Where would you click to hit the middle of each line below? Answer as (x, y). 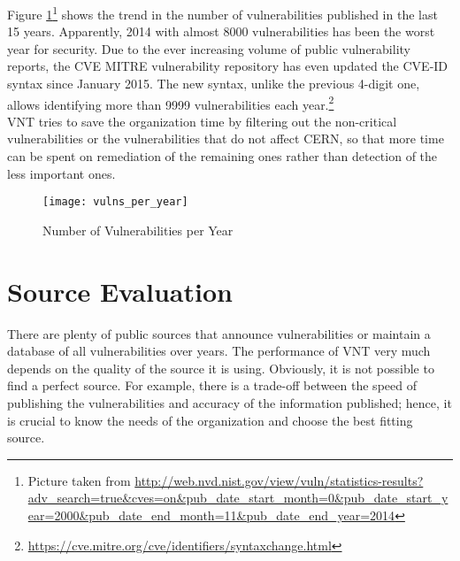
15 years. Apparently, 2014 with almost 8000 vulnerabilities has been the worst (221, 31)
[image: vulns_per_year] (115, 202)
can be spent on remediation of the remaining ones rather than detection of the (222, 156)
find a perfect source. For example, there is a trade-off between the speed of (212, 385)
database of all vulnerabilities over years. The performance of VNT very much (219, 351)
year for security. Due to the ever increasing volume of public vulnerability (209, 48)
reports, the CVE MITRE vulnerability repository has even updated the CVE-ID (228, 66)
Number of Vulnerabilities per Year (138, 230)
